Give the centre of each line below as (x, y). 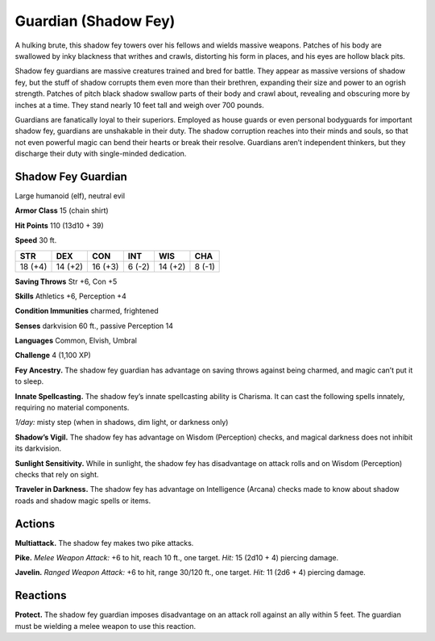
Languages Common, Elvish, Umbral (76, 341)
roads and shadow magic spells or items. (83, 501)
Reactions (41, 595)
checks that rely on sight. (57, 475)
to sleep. (29, 381)
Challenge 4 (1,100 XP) (53, 356)
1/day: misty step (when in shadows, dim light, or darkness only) (122, 422)
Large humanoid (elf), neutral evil (70, 196)
